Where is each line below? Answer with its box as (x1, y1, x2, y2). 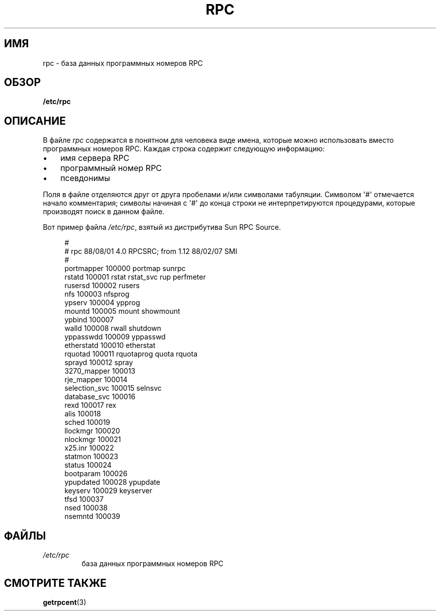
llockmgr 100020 (64, 426, 120, 435)
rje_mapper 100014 (64, 375, 128, 384)
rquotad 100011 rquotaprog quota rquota (64, 349, 198, 359)
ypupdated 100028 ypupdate (64, 478, 160, 487)
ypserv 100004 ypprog (64, 298, 140, 307)
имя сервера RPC (60, 153, 130, 163)
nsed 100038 (64, 503, 108, 512)
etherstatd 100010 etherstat (64, 341, 156, 350)
